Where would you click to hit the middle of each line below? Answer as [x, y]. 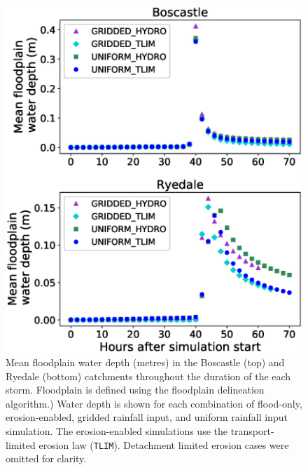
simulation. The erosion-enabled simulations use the [117, 431]
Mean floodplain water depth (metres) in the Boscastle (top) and [145, 362]
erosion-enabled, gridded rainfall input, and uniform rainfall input [147, 417]
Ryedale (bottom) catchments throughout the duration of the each [148, 376]
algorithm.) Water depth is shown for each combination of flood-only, [154, 403]
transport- [252, 431]
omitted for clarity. [46, 458]
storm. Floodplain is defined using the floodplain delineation [135, 390]
